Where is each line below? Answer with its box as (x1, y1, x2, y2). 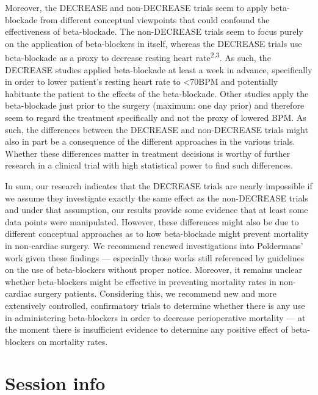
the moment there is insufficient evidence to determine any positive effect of (5, 323, 288, 336)
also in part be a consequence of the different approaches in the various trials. (5, 135, 295, 148)
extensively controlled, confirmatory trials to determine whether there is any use (5, 299, 305, 311)
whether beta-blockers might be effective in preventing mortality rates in (5, 275, 276, 288)
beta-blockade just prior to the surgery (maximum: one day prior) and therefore (5, 99, 305, 112)
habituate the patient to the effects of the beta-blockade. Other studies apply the (5, 87, 309, 100)
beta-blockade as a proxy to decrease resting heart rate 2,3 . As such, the (5, 49, 271, 64)
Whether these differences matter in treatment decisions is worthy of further (5, 147, 291, 159)
